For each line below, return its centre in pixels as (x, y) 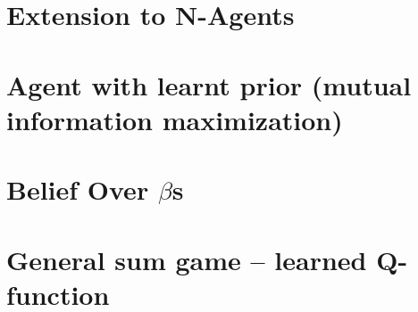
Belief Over (78, 189)
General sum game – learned (187, 259)
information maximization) (175, 119)
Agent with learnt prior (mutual (209, 84)
